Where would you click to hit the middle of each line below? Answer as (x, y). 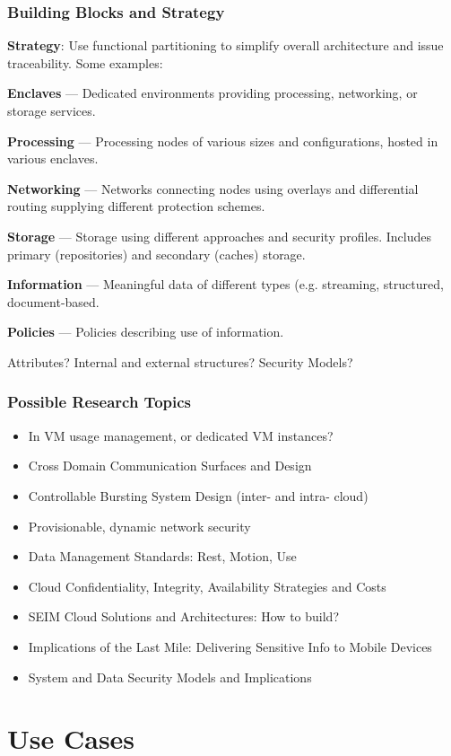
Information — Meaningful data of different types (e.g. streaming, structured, (225, 284)
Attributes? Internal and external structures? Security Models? (180, 361)
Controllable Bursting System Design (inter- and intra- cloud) (198, 495)
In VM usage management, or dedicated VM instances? (181, 435)
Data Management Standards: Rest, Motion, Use (162, 556)
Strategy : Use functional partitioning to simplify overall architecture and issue (225, 45)
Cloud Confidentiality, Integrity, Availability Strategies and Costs (207, 586)
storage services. (52, 110)
